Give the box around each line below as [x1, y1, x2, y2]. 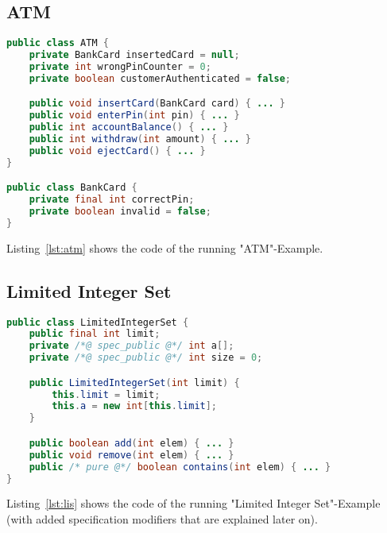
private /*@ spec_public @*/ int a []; [29, 340, 234, 352]
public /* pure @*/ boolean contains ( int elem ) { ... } [29, 461, 331, 473]
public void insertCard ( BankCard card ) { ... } [29, 98, 285, 110]
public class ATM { [6, 37, 109, 49]
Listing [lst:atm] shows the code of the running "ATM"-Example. [6, 239, 323, 256]
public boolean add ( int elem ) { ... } [29, 437, 234, 449]
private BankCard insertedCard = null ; [29, 49, 240, 61]
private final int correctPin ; [29, 194, 195, 206]
